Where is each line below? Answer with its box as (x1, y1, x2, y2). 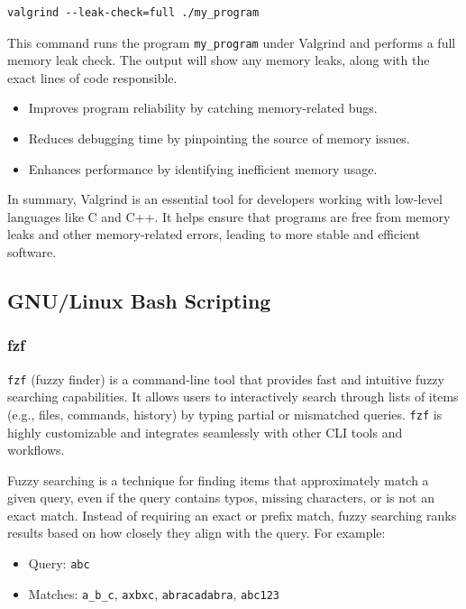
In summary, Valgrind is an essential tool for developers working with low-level (7, 189, 443, 208)
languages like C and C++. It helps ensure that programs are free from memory (7, 207, 451, 226)
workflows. (7, 440, 65, 459)
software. (7, 243, 57, 261)
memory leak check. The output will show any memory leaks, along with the (7, 51, 430, 69)
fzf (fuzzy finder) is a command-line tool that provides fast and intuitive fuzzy (7, 369, 444, 388)
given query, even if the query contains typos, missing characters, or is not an (7, 488, 434, 507)
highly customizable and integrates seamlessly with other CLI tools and (7, 422, 403, 441)
